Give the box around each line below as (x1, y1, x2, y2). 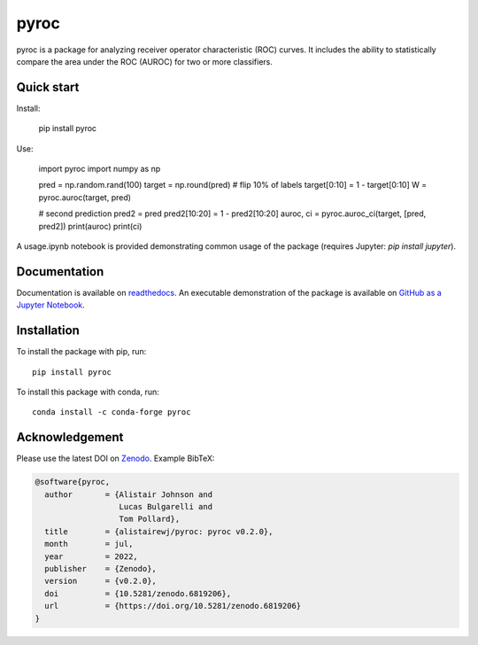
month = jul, (44, 539, 134, 549)
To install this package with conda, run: (16, 386, 159, 397)
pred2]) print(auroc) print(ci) (38, 221, 143, 231)
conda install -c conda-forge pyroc (32, 408, 191, 417)
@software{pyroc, (35, 477, 111, 487)
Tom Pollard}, (119, 514, 181, 525)
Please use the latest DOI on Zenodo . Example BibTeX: (16, 453, 215, 464)
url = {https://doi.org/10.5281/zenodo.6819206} (44, 601, 302, 611)
